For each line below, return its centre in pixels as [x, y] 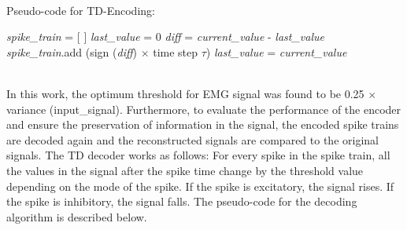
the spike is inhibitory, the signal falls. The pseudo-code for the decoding [182, 201]
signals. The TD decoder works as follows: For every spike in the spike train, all [198, 155]
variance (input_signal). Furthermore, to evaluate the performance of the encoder [204, 109]
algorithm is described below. [77, 216]
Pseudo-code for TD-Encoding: [81, 10]
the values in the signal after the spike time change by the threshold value [185, 170]
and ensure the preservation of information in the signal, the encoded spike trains [203, 124]
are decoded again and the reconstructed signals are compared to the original [192, 139]
